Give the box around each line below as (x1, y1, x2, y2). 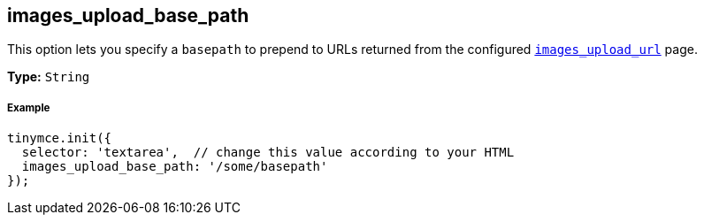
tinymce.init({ (7, 131, 112, 146)
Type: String (7, 69, 90, 85)
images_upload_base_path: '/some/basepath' (21, 159, 328, 174)
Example (7, 101, 50, 114)
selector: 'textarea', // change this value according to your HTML (21, 145, 515, 160)
